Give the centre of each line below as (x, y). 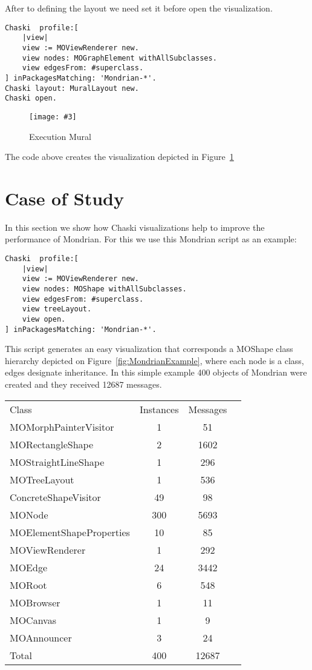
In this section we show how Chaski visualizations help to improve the (135, 227)
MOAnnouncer (41, 637)
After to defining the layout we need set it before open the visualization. (139, 8)
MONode (29, 514)
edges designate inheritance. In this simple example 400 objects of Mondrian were (156, 372)
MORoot (28, 585)
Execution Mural (60, 136)
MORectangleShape (52, 444)
